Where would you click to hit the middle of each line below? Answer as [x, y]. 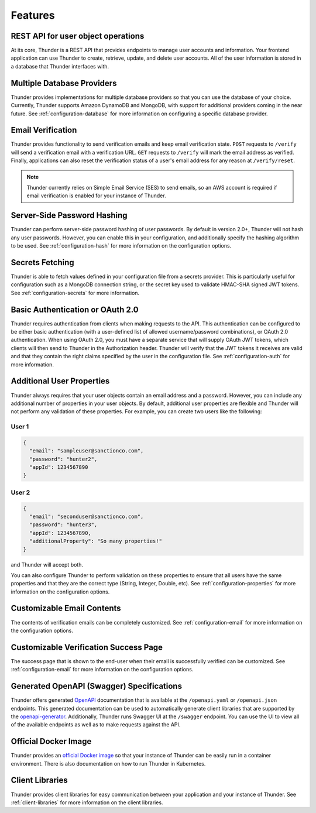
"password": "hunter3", [63, 525]
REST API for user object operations [78, 36]
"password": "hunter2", [63, 459]
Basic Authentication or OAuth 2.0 [75, 309]
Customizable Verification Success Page [87, 647]
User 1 [20, 427]
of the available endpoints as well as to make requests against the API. [96, 725]
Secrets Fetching [42, 263]
